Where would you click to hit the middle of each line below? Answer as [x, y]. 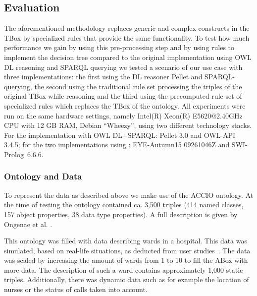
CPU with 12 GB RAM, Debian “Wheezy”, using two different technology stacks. [128, 125]
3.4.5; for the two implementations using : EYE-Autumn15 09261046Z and [117, 145]
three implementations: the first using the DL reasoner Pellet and [103, 77]
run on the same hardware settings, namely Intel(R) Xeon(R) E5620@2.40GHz [123, 115]
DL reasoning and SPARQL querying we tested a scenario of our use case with [123, 67]
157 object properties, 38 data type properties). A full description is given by [121, 214]
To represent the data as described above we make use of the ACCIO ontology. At [129, 195]
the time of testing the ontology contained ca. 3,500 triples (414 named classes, [124, 205]
